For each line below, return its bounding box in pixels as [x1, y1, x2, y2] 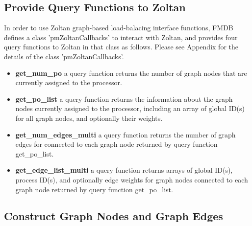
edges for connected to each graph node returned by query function [15, 139, 218, 149]
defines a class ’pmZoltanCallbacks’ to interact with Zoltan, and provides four [4, 32, 238, 42]
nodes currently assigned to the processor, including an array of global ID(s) [15, 103, 245, 113]
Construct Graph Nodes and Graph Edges [4, 208, 223, 223]
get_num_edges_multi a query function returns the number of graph [15, 129, 236, 139]
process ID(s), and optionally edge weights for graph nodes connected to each [15, 174, 248, 184]
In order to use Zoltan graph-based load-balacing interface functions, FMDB [4, 23, 233, 33]
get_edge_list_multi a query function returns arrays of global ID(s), [15, 165, 233, 175]
